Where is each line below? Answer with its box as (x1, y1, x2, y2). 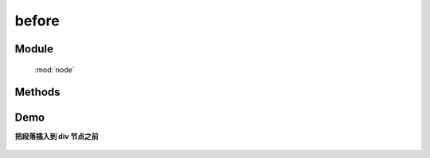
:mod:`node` (34, 64, 75, 75)
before (14, 12, 60, 29)
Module (14, 42, 53, 56)
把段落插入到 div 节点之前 (14, 132, 99, 141)
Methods (14, 86, 61, 99)
